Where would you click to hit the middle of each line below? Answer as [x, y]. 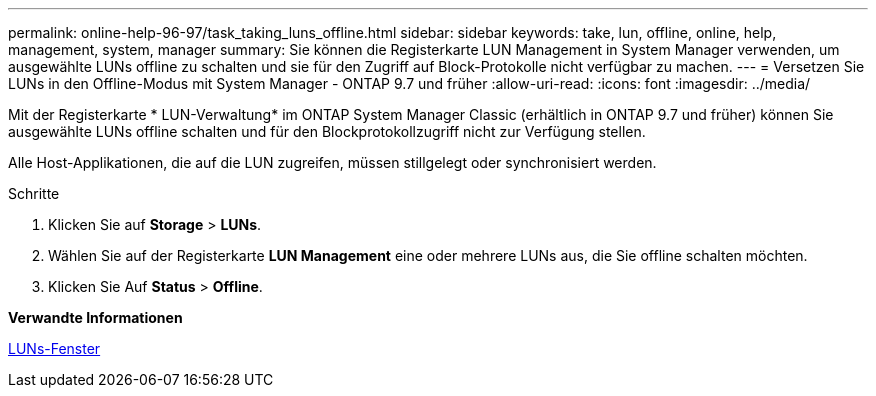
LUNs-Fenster [54, 348]
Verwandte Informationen [95, 317]
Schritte [34, 193]
